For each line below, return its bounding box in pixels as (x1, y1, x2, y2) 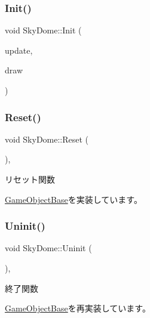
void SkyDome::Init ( (5, 24, 82, 36)
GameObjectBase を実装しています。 (5, 193, 142, 205)
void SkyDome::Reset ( (5, 132, 89, 145)
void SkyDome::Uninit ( (5, 242, 92, 254)
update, (5, 44, 33, 56)
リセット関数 (5, 173, 55, 185)
